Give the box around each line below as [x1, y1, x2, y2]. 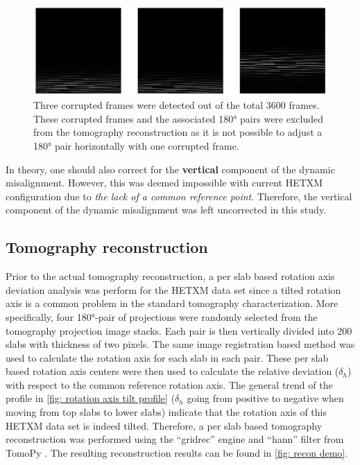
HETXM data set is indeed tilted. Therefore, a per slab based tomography [6, 418, 323, 432]
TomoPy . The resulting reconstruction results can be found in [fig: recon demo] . [6, 445, 348, 459]
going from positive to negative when [187, 391, 344, 405]
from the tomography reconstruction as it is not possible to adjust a [33, 125, 323, 139]
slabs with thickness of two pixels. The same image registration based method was [6, 337, 355, 351]
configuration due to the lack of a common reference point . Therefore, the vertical [6, 188, 352, 203]
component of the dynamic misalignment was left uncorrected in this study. [6, 202, 326, 217]
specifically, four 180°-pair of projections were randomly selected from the [6, 309, 318, 324]
